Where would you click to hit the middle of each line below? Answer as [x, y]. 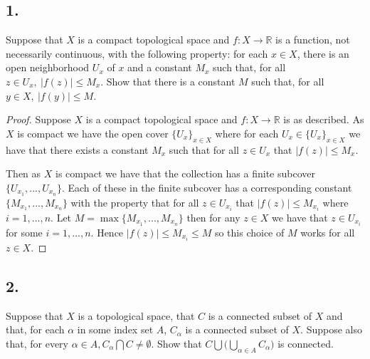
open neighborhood [48, 67]
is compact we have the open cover [93, 133]
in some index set [115, 329]
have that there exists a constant [77, 149]
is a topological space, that [136, 315]
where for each [247, 133]
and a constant [160, 67]
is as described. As [324, 119]
